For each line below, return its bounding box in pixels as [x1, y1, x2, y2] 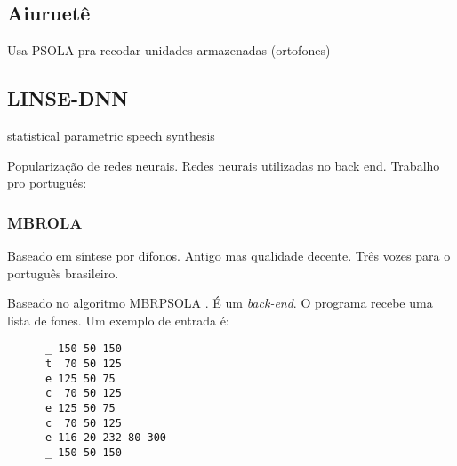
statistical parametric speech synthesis [7, 126, 215, 144]
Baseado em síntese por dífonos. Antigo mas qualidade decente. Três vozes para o [7, 246, 451, 264]
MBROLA [7, 211, 83, 233]
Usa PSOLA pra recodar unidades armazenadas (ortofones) [7, 41, 331, 60]
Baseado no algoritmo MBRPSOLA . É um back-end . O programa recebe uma [7, 293, 433, 312]
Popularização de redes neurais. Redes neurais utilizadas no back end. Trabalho [7, 156, 440, 174]
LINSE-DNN [7, 84, 129, 112]
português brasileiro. [7, 263, 119, 282]
